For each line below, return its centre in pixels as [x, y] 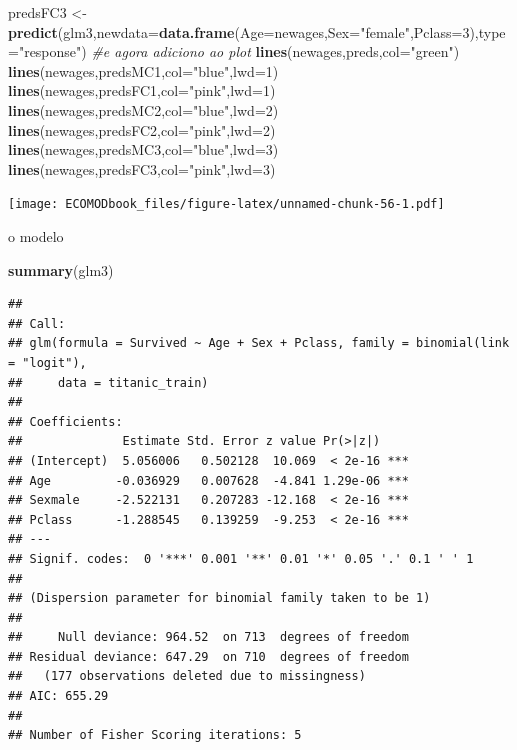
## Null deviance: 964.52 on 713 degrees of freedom [208, 637]
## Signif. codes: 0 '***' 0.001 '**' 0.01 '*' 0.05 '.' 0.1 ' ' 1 [241, 558]
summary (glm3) [61, 269]
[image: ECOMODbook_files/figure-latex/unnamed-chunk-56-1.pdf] [226, 204]
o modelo [36, 236]
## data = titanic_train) [108, 382]
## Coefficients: [65, 421]
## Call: [37, 323]
